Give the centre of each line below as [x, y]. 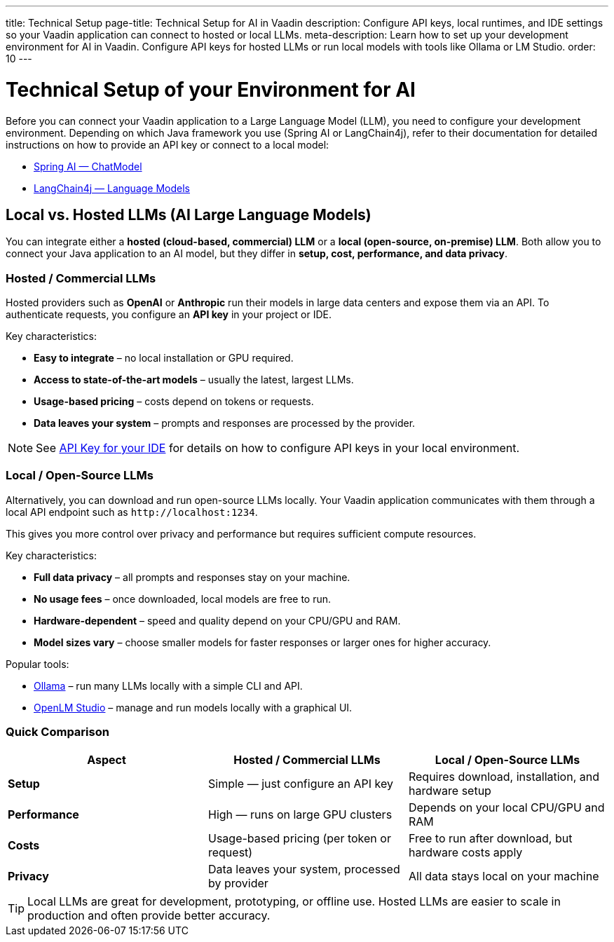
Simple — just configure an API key [300, 783]
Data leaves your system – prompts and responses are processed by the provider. [225, 423]
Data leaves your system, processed [304, 869]
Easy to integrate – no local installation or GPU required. [164, 358]
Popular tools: [37, 664]
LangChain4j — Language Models [112, 188]
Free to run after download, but [490, 838]
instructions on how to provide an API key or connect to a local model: [168, 144]
